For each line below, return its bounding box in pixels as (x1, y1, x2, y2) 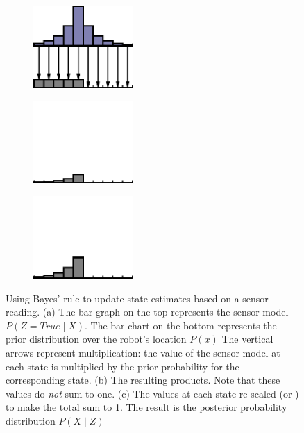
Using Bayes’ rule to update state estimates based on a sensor (6, 291, 269, 305)
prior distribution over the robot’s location (6, 332, 187, 346)
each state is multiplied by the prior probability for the (6, 359, 239, 373)
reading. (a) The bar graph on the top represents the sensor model (6, 304, 289, 319)
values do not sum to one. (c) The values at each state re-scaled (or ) (6, 386, 299, 400)
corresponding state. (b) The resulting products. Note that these (6, 373, 280, 387)
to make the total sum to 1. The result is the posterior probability (6, 400, 287, 414)
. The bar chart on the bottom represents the (85, 318, 277, 332)
